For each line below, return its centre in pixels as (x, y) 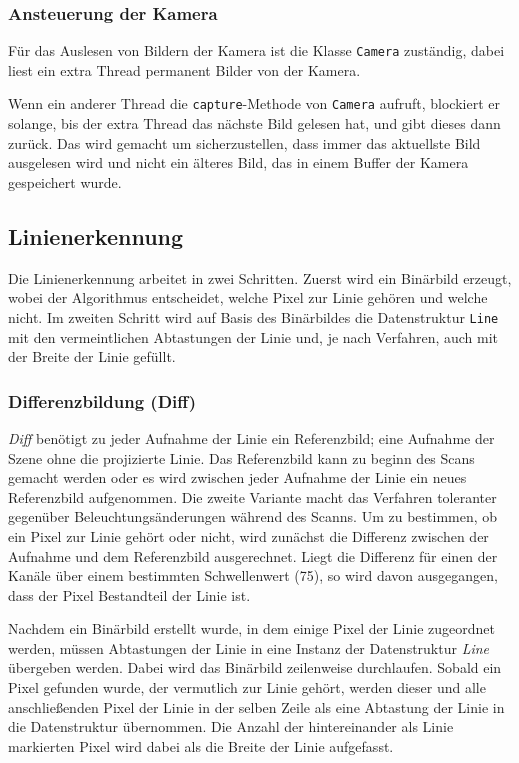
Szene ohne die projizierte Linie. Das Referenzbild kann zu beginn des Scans (241, 457)
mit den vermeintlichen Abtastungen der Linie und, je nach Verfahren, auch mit (253, 336)
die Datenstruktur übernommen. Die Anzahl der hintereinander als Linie (231, 726)
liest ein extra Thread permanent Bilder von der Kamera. (184, 69)
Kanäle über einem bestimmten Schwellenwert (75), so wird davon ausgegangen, (253, 575)
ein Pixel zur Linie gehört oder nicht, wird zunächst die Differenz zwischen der (248, 535)
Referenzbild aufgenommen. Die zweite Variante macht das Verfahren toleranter (252, 496)
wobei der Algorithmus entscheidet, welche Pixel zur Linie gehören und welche (248, 297)
